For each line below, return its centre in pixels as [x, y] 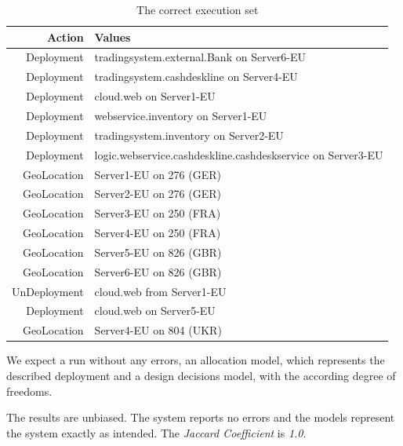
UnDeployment [48, 291]
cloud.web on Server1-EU [155, 96]
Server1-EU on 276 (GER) [158, 174]
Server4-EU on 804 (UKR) [158, 330]
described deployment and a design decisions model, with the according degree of [201, 375]
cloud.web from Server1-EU [160, 291]
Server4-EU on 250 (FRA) [158, 233]
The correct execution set [198, 9]
